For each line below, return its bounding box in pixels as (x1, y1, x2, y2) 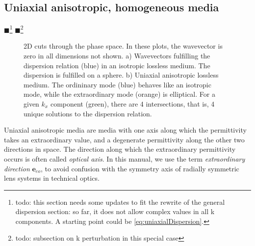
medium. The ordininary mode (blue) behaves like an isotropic (24, 79, 211, 89)
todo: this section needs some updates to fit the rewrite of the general (15, 196, 225, 207)
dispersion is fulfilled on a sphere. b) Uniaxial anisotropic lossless (24, 70, 219, 80)
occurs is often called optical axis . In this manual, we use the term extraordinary (4, 153, 245, 164)
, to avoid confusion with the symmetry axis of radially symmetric (40, 163, 239, 173)
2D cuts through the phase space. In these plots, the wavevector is (24, 41, 223, 51)
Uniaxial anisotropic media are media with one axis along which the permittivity (4, 125, 247, 135)
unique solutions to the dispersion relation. (24, 108, 152, 118)
